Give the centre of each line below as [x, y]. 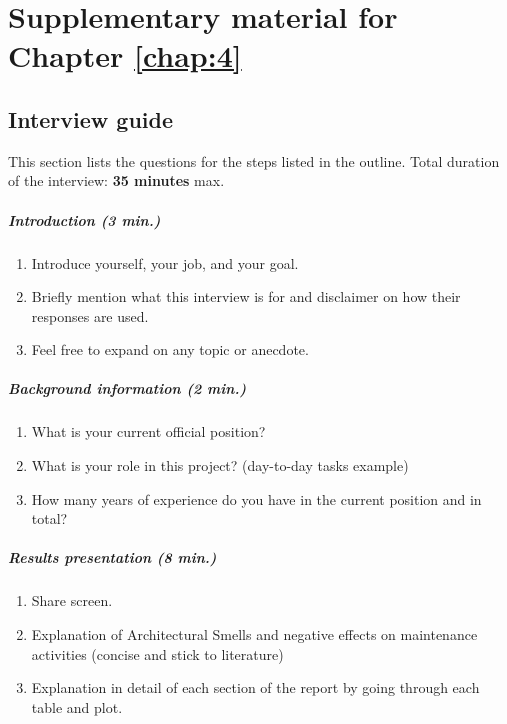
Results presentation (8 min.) [112, 557]
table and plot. [77, 706]
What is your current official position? [148, 431]
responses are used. [90, 315]
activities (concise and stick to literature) [157, 653]
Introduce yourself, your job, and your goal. [165, 262]
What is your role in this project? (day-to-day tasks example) [220, 465]
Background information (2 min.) [127, 388]
